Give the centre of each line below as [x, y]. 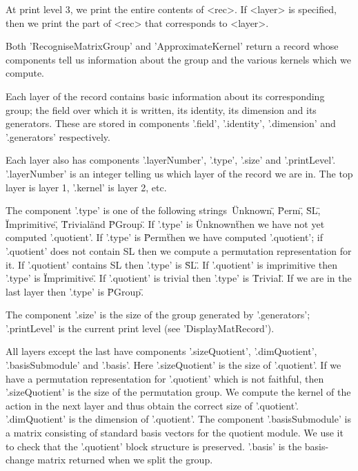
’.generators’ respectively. [58, 136]
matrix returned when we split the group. [125, 460]
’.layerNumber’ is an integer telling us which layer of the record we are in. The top [179, 173]
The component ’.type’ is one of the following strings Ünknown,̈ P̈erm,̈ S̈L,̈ [163, 210]
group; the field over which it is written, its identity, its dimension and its [161, 109]
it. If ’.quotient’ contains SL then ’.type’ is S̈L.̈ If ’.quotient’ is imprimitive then [171, 264]
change [20, 460]
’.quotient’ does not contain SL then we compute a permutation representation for [179, 250]
